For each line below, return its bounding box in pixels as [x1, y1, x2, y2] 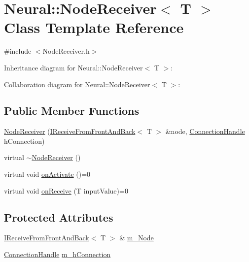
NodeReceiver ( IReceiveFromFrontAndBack [4, 126, 136, 136]
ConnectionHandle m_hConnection [4, 249, 111, 260]
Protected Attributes [4, 209, 113, 225]
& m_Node [119, 232, 154, 243]
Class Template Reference [4, 17, 184, 37]
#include [4, 46, 32, 56]
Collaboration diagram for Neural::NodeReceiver [4, 79, 150, 89]
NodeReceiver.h [42, 46, 90, 56]
